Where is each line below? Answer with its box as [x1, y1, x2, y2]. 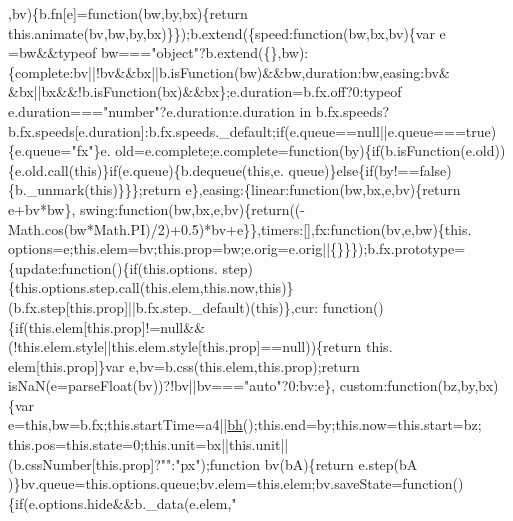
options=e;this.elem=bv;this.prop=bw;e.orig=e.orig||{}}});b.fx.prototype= [8, 238, 466, 259]
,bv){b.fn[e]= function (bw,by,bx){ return [8, 3, 248, 23]
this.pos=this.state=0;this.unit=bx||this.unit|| [8, 434, 289, 455]
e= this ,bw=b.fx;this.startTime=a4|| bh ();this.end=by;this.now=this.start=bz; [8, 414, 482, 435]
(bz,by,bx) [437, 375, 499, 396]
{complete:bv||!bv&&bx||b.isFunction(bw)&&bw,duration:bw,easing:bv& [8, 61, 450, 82]
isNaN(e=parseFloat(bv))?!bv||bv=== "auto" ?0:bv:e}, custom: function [8, 375, 438, 396]
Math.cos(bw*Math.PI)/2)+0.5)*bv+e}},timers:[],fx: [8, 218, 331, 239]
